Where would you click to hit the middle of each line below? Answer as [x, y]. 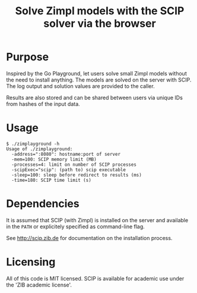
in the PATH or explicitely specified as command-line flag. [76, 226]
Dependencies [43, 204]
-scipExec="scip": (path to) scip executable [69, 170]
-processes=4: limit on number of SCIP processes [74, 165]
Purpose [28, 57]
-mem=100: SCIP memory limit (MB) [54, 159]
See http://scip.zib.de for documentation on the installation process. [89, 238]
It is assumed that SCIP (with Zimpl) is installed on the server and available [97, 220]
